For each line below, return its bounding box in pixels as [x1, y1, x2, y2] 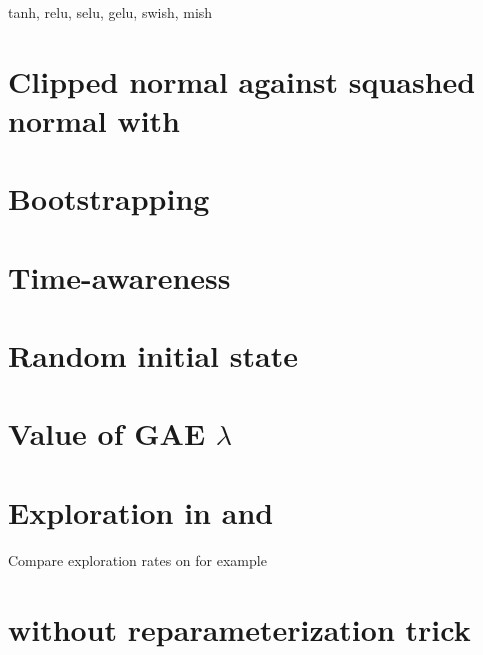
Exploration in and [8, 491, 274, 532]
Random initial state [8, 335, 298, 376]
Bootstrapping [8, 178, 210, 219]
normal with [8, 99, 181, 140]
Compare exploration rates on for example [8, 549, 267, 570]
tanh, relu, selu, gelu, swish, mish [8, 2, 213, 22]
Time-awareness [8, 256, 231, 297]
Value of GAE [8, 413, 206, 454]
